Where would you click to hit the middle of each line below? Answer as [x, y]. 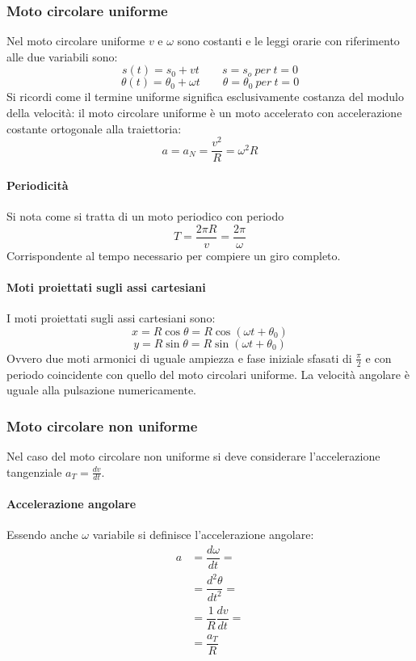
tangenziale [34, 472]
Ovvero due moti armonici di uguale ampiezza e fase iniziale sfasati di [179, 358]
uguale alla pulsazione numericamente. [102, 390]
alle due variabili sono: [62, 56]
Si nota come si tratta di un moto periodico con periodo [145, 216]
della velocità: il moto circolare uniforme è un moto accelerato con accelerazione [204, 112]
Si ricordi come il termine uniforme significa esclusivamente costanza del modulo [205, 97]
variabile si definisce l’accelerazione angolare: [203, 535]
